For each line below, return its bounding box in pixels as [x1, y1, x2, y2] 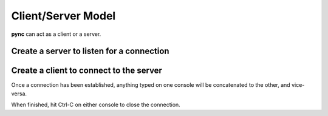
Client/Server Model [11, 9, 116, 22]
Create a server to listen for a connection [11, 46, 169, 56]
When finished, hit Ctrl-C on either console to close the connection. [11, 101, 180, 109]
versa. [11, 90, 27, 97]
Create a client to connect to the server [11, 66, 162, 76]
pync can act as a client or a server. [11, 30, 101, 38]
